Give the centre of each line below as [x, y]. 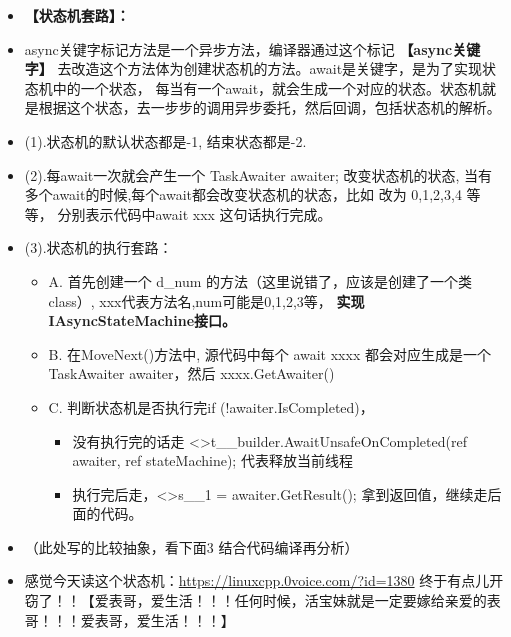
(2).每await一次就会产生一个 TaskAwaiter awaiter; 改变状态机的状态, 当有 [258, 174]
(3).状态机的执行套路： [98, 247]
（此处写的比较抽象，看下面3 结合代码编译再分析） [191, 546]
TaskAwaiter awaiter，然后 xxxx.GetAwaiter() [191, 373]
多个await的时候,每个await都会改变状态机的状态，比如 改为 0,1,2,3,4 [243, 194]
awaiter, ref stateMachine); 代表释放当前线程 [212, 460]
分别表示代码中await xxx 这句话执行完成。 [194, 213]
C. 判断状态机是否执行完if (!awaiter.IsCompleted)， [211, 406]
